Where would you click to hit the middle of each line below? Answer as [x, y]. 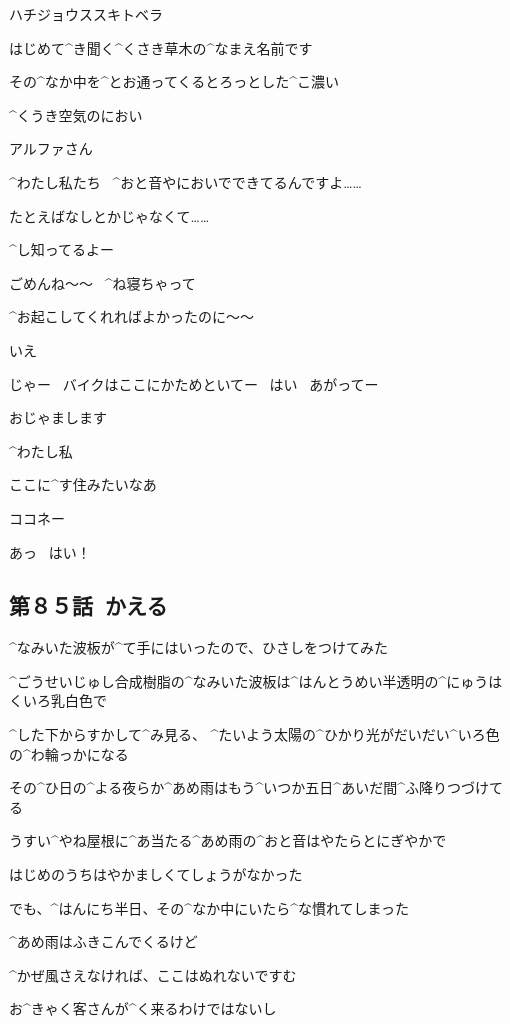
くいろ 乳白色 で [58, 700]
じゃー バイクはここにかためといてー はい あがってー [194, 383]
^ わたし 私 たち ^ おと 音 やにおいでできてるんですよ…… [185, 181]
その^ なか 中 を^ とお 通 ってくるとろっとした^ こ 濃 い [174, 81]
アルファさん [51, 148]
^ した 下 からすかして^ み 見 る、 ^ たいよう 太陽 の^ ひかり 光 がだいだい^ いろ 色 [254, 734]
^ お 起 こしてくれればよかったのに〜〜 [131, 316]
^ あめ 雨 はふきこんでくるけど [103, 941]
